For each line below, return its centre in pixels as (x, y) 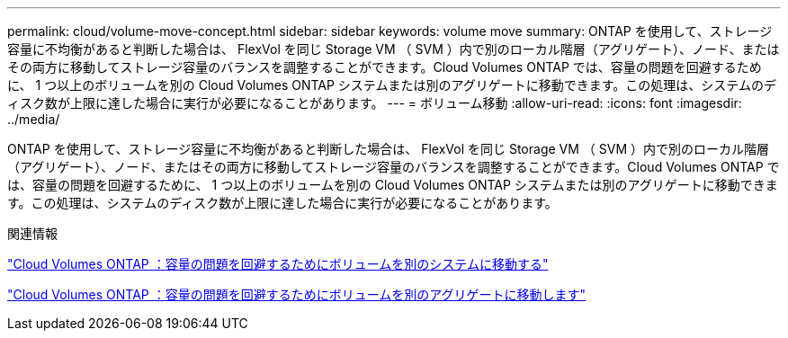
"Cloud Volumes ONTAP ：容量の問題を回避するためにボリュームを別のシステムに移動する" (278, 264)
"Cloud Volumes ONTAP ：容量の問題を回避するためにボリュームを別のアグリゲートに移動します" (297, 294)
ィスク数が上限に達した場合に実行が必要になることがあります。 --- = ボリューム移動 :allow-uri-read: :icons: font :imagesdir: (375, 103)
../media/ (34, 119)
